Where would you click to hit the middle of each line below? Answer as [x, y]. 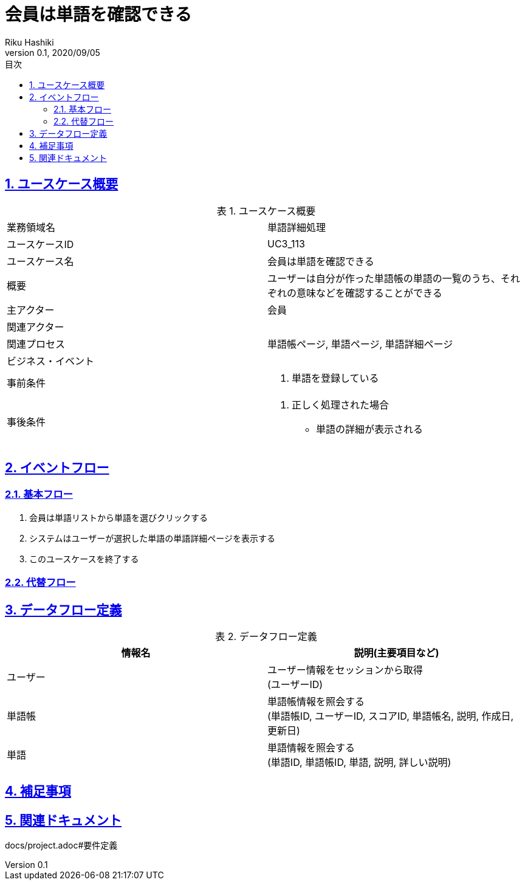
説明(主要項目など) [396, 653]
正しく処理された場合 [341, 405]
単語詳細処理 [297, 227]
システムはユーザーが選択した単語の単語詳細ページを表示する [153, 538]
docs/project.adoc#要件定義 [61, 845]
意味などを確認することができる [369, 293]
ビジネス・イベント [51, 361]
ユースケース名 [40, 261]
